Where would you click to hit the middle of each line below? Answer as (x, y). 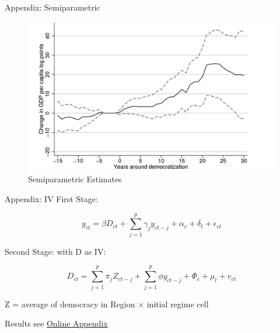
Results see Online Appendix (56, 323)
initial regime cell (178, 303)
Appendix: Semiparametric (52, 7)
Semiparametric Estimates (75, 179)
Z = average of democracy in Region (70, 303)
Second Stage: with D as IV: (55, 251)
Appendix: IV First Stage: (51, 199)
